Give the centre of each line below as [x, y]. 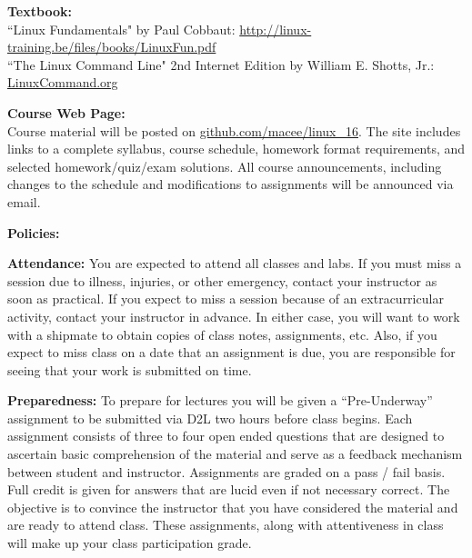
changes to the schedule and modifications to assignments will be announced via [231, 184]
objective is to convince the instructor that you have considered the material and [233, 507]
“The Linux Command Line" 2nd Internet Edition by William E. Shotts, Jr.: [221, 64]
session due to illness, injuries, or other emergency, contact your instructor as [222, 280]
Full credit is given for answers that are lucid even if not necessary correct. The [229, 489]
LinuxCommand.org [63, 82]
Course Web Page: [66, 112]
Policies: [34, 232]
